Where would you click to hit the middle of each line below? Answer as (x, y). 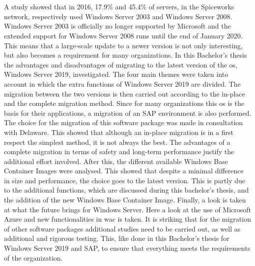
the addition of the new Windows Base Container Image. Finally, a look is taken (125, 200)
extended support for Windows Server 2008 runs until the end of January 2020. (123, 35)
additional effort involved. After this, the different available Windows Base (116, 161)
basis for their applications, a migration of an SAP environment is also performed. (128, 113)
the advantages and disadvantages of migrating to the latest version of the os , (121, 64)
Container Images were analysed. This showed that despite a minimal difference (124, 171)
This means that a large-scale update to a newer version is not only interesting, (123, 45)
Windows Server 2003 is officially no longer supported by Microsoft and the (117, 26)
